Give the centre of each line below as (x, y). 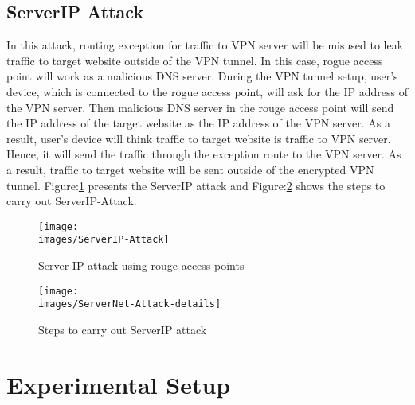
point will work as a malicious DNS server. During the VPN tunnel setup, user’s (202, 76)
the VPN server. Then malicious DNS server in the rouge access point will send (200, 107)
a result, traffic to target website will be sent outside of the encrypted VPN (190, 169)
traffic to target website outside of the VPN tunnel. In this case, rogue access (195, 60)
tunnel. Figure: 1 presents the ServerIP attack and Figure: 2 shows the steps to (196, 185)
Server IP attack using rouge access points (141, 265)
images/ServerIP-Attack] (104, 240)
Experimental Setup (119, 384)
